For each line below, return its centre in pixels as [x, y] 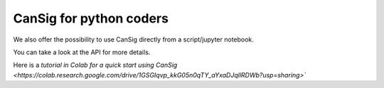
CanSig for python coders [91, 18]
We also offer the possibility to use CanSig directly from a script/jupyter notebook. [133, 39]
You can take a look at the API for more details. [82, 52]
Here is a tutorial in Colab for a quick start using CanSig [95, 65]
